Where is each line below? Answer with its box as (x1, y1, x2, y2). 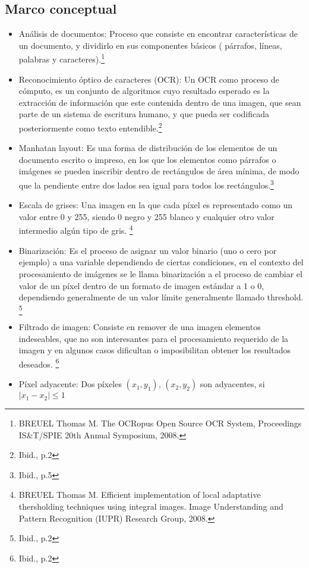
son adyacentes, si (200, 378, 265, 390)
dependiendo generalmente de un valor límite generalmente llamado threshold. (18, 291, 304, 303)
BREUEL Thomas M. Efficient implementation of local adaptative (18, 488, 261, 501)
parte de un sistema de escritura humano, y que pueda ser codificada (18, 108, 270, 120)
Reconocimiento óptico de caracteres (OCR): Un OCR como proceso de (18, 73, 279, 85)
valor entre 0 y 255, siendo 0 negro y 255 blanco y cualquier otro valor (18, 210, 275, 222)
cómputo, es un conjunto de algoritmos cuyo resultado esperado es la (18, 84, 270, 97)
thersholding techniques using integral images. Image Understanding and (18, 500, 283, 513)
